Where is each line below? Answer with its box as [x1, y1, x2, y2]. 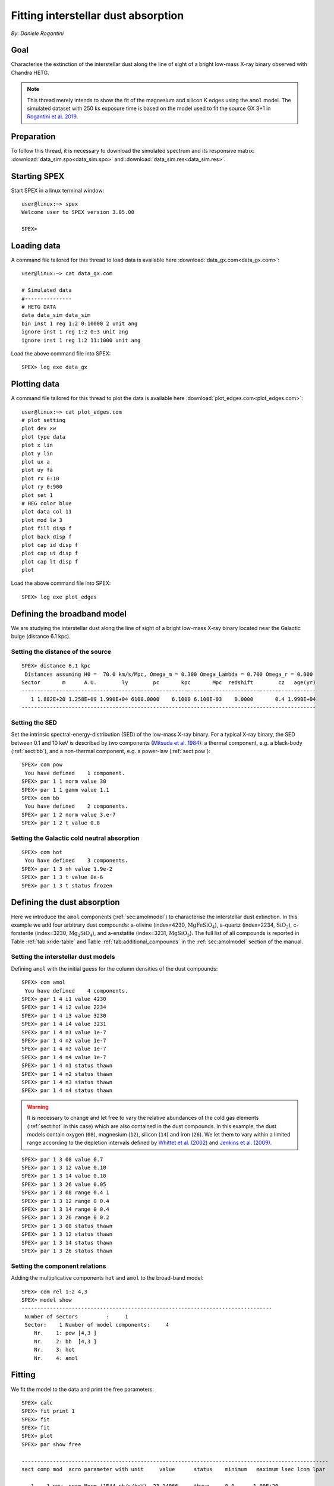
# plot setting [21, 417, 66, 424]
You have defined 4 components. [24, 987, 128, 994]
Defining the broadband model [11, 609, 127, 619]
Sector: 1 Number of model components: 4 [24, 1321, 169, 1328]
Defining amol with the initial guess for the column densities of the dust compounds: [11, 965, 218, 972]
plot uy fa [21, 467, 53, 474]
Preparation [11, 131, 56, 142]
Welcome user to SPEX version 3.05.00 [21, 209, 135, 216]
